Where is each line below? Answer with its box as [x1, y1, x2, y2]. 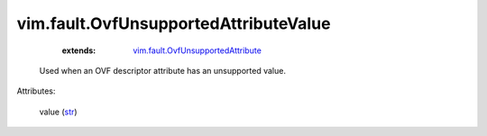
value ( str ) [39, 106, 78, 117]
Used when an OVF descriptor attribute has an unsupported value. [39, 65, 286, 76]
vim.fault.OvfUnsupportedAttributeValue [16, 14, 331, 33]
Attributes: [16, 86, 56, 96]
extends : [61, 45, 96, 56]
